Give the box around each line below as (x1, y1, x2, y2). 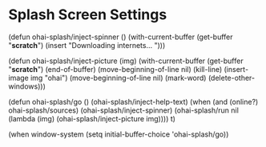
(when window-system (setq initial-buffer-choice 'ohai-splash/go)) (8, 129, 229, 139)
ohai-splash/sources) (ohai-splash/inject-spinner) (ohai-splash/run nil (8, 105, 239, 115)
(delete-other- (208, 73, 255, 82)
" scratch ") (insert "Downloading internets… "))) (8, 40, 166, 50)
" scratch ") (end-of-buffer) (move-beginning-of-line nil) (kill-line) (8, 64, 223, 73)
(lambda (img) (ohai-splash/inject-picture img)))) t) (8, 113, 176, 123)
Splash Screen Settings (8, 6, 167, 24)
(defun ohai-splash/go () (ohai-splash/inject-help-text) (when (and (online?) (8, 97, 259, 106)
